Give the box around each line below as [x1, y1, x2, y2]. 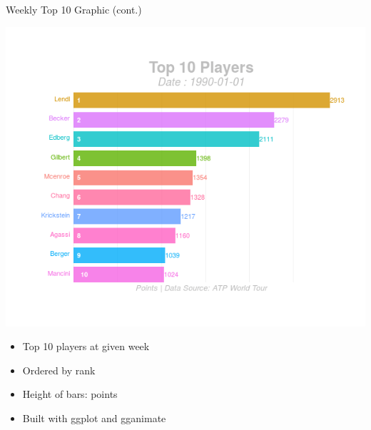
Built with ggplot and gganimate [22, 410, 166, 425]
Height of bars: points [22, 387, 118, 401]
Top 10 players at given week [22, 339, 150, 354]
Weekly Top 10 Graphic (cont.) [6, 2, 142, 16]
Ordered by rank [22, 362, 96, 377]
